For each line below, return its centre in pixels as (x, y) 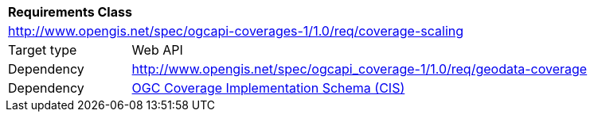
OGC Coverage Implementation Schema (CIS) (268, 88)
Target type (43, 50)
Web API (157, 50)
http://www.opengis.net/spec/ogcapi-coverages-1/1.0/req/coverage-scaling (236, 31)
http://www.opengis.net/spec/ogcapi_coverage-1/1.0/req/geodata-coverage (360, 69)
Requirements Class (70, 12)
